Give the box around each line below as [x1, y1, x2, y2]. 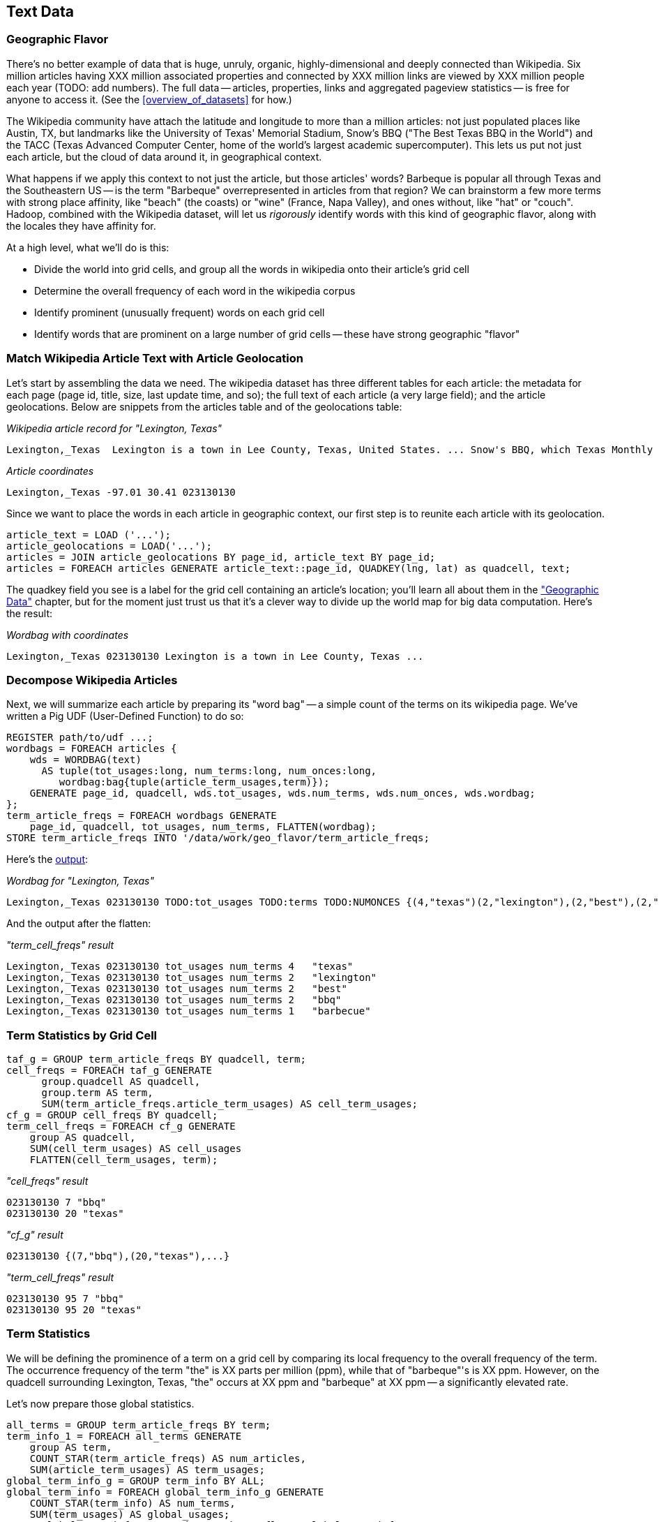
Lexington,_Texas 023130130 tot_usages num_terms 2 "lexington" [6, 972, 377, 984]
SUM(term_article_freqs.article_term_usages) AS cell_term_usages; [41, 1098, 418, 1110]
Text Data [6, 3, 74, 20]
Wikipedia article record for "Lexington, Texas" [6, 422, 222, 434]
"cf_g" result [6, 1229, 63, 1241]
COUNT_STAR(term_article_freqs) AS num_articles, [29, 1452, 306, 1464]
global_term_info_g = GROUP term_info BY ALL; [6, 1475, 265, 1486]
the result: [6, 607, 53, 619]
